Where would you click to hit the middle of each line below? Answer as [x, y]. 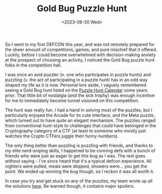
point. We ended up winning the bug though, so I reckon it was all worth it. [80, 171]
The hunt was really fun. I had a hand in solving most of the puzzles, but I [79, 110]
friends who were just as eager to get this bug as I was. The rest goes [75, 156]
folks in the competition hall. [33, 65]
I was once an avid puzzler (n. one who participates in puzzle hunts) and [78, 74]
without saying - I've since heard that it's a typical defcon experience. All [78, 161]
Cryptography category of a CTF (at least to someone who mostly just [76, 130]
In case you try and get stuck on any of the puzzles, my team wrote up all [79, 181]
